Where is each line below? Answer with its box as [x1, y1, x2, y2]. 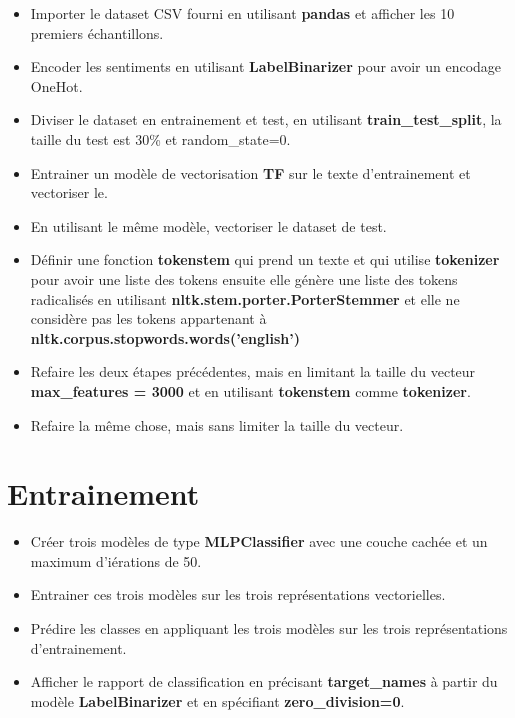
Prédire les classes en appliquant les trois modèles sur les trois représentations [30, 618, 508, 638]
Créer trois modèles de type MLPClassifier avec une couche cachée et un [30, 531, 488, 552]
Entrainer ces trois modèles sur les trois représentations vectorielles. [30, 584, 446, 605]
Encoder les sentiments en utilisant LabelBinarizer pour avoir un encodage [30, 56, 502, 77]
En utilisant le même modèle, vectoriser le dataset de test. [30, 215, 387, 236]
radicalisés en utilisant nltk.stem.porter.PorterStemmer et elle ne [30, 288, 460, 309]
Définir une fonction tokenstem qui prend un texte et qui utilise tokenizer [30, 249, 500, 270]
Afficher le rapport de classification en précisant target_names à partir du [30, 671, 498, 692]
